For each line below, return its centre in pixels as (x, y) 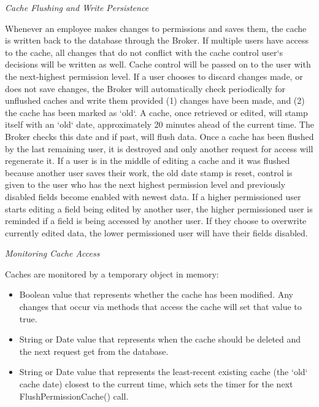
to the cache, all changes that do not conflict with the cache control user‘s (144, 52)
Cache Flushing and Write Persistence (77, 7)
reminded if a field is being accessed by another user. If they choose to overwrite (156, 221)
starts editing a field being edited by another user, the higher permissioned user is (159, 208)
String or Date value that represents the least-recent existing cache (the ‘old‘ (163, 372)
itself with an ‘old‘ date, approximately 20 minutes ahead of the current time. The (159, 124)
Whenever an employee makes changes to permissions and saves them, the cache (156, 28)
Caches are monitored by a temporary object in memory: (112, 273)
